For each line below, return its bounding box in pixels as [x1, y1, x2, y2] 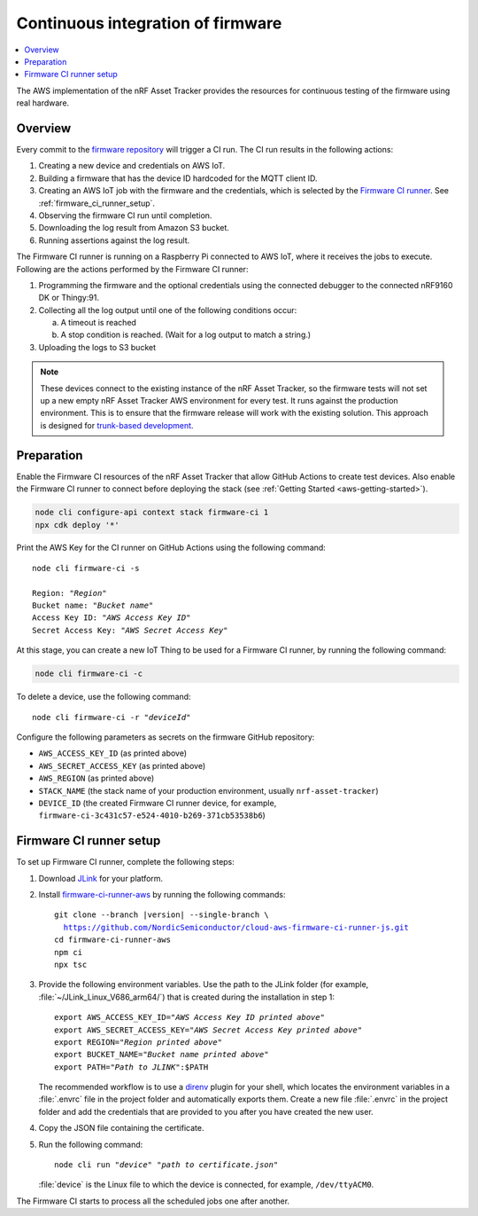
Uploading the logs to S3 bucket [38, 341, 157, 352]
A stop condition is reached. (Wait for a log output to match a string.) [60, 329, 312, 341]
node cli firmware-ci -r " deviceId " [32, 712, 191, 722]
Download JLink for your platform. [38, 873, 164, 883]
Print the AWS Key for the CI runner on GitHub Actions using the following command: [16, 542, 327, 553]
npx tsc [54, 959, 88, 969]
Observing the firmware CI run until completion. [38, 209, 212, 221]
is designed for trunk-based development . [40, 420, 194, 430]
